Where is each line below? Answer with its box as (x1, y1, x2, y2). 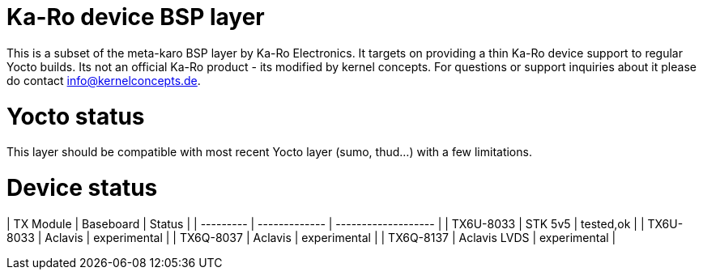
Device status (6, 174, 158, 202)
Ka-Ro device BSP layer (6, 3, 265, 31)
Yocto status (6, 102, 145, 130)
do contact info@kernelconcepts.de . (6, 73, 201, 87)
